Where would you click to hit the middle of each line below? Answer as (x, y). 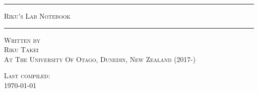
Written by (22, 40)
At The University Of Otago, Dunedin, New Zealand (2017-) (100, 59)
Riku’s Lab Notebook (37, 16)
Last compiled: (27, 76)
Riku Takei (21, 49)
